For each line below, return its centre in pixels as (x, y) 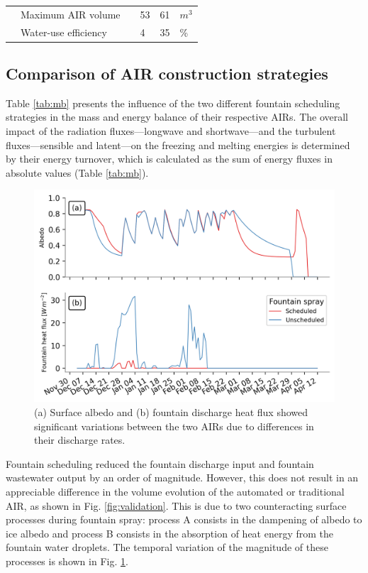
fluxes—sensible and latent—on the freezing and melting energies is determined (178, 144)
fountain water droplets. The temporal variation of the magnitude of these (167, 547)
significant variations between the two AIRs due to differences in (174, 426)
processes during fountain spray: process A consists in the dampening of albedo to (184, 519)
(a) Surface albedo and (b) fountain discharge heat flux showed (171, 412)
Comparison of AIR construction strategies (167, 73)
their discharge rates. (80, 440)
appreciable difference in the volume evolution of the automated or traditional (175, 491)
